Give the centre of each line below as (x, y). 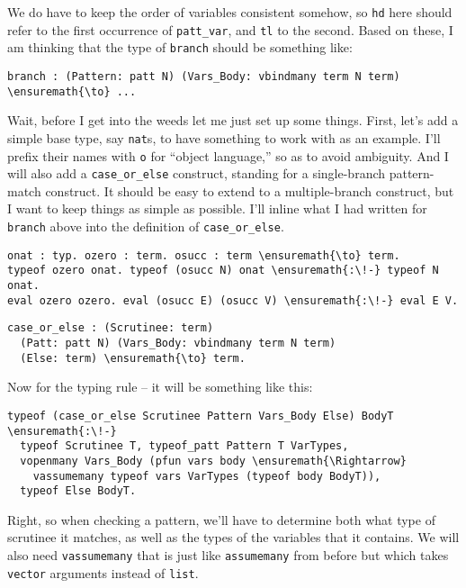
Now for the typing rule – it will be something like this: (160, 387)
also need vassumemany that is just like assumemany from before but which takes (228, 555)
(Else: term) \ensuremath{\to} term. (133, 358)
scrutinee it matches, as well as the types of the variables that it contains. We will (233, 537)
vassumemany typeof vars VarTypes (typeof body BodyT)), (207, 476)
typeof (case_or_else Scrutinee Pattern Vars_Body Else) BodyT (201, 416)
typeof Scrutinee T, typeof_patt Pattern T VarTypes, (184, 446)
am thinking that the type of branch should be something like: (180, 47)
